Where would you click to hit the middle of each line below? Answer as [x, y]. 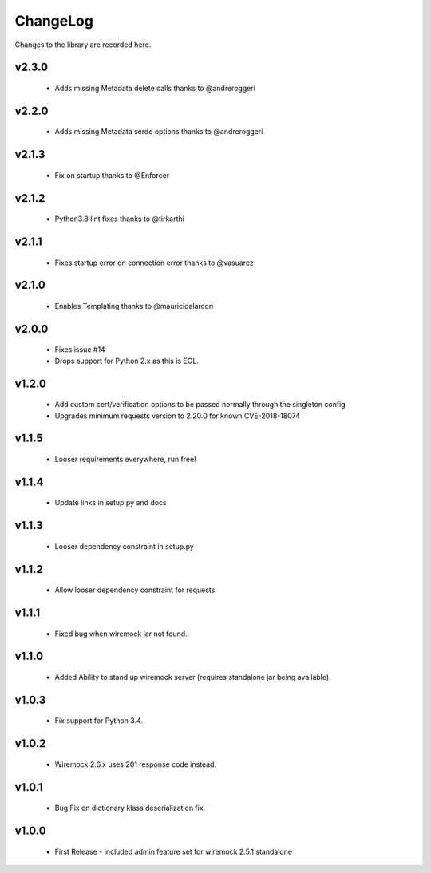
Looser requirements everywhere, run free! [125, 459]
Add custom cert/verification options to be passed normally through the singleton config [200, 405]
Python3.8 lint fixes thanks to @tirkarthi [120, 219]
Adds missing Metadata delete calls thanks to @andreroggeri [155, 88]
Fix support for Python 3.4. [99, 721]
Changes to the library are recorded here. [83, 45]
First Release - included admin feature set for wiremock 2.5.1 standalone [174, 851]
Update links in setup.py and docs [111, 503]
